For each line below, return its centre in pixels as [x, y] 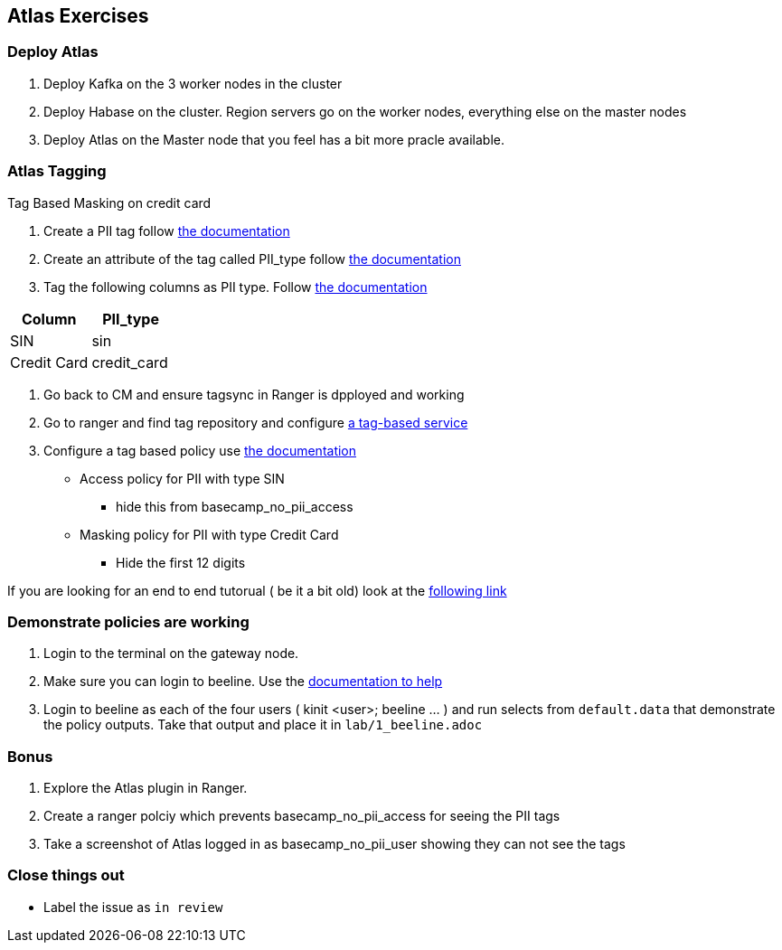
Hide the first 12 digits [181, 562]
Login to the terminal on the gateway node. [171, 654]
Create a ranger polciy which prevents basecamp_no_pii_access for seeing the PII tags [302, 816]
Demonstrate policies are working [128, 621]
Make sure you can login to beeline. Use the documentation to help [243, 682]
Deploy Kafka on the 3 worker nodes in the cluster [193, 83]
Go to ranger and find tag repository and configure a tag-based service [256, 422]
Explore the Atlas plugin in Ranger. [146, 788]
